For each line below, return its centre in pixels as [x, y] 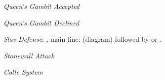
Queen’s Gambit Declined [41, 22]
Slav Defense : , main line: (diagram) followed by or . [83, 39]
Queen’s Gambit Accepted [41, 6]
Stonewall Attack [29, 55]
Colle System [23, 72]
